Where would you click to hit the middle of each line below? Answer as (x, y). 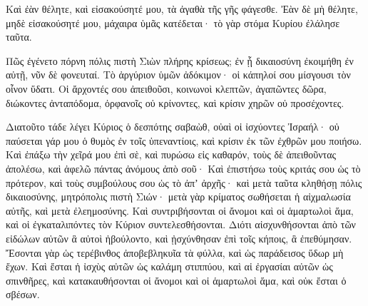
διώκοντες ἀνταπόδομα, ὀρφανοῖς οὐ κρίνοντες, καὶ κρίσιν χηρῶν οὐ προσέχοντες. (175, 102)
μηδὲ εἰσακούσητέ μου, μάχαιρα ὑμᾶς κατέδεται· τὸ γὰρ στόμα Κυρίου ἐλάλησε (173, 22)
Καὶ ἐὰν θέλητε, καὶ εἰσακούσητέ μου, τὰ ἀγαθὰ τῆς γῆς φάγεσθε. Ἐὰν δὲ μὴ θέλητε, (182, 9)
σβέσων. (23, 294)
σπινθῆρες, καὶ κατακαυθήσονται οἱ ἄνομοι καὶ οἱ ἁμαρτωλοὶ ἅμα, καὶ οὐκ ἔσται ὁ (176, 280)
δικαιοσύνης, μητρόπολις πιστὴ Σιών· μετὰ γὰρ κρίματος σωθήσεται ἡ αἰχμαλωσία (178, 197)
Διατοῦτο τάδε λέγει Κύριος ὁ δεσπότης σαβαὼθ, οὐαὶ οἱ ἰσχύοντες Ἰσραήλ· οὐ (173, 127)
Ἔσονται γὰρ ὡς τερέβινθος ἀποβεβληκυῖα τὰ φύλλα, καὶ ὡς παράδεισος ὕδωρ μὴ (175, 252)
